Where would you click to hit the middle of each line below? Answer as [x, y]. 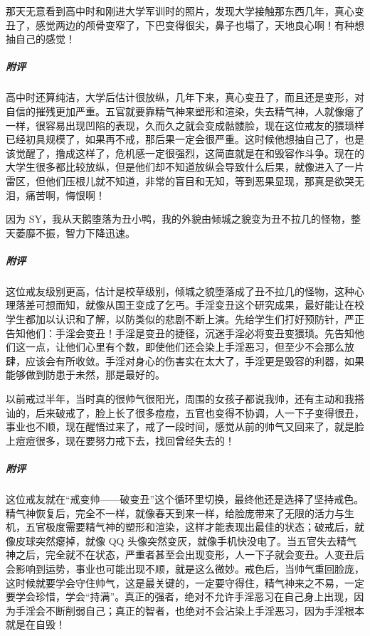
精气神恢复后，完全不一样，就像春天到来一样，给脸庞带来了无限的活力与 [175, 513]
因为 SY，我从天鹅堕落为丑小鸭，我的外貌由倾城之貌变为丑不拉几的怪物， [178, 219]
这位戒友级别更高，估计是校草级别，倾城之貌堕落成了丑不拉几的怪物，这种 [180, 291]
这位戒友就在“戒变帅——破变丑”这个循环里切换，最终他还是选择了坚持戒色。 [185, 498]
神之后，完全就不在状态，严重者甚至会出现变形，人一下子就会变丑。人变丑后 [185, 555]
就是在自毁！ [36, 624]
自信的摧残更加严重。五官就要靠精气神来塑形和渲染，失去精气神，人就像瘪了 [185, 111]
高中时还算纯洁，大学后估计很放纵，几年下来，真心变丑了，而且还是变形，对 [185, 97]
